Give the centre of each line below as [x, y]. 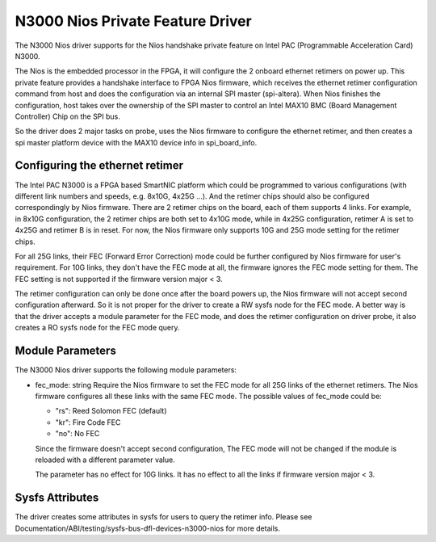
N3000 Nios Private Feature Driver [133, 21]
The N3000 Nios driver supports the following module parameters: [126, 370]
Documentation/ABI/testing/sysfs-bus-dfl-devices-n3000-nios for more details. [147, 528]
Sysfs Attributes [57, 498]
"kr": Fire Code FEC [88, 422]
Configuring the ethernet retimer [99, 166]
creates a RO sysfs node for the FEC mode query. [98, 328]
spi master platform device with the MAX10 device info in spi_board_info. [136, 142]
